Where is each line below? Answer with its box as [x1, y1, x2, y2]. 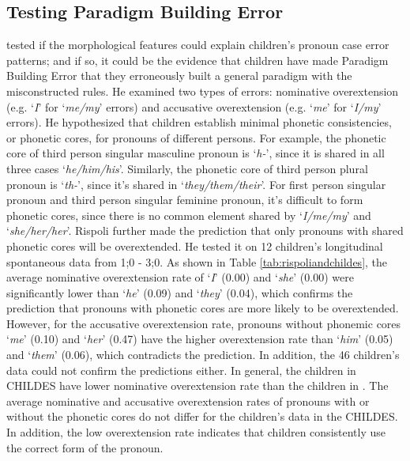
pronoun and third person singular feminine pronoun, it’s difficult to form [6, 191, 363, 208]
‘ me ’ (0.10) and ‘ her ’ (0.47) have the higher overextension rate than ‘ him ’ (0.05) [6, 331, 393, 347]
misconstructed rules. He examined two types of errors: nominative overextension [6, 82, 399, 99]
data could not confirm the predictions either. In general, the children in [6, 361, 356, 378]
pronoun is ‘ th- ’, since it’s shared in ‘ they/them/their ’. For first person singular [6, 176, 386, 192]
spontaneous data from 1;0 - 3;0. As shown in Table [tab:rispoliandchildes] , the [6, 253, 388, 270]
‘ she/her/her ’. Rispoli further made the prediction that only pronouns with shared [6, 222, 404, 239]
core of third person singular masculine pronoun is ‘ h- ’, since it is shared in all [6, 145, 385, 161]
